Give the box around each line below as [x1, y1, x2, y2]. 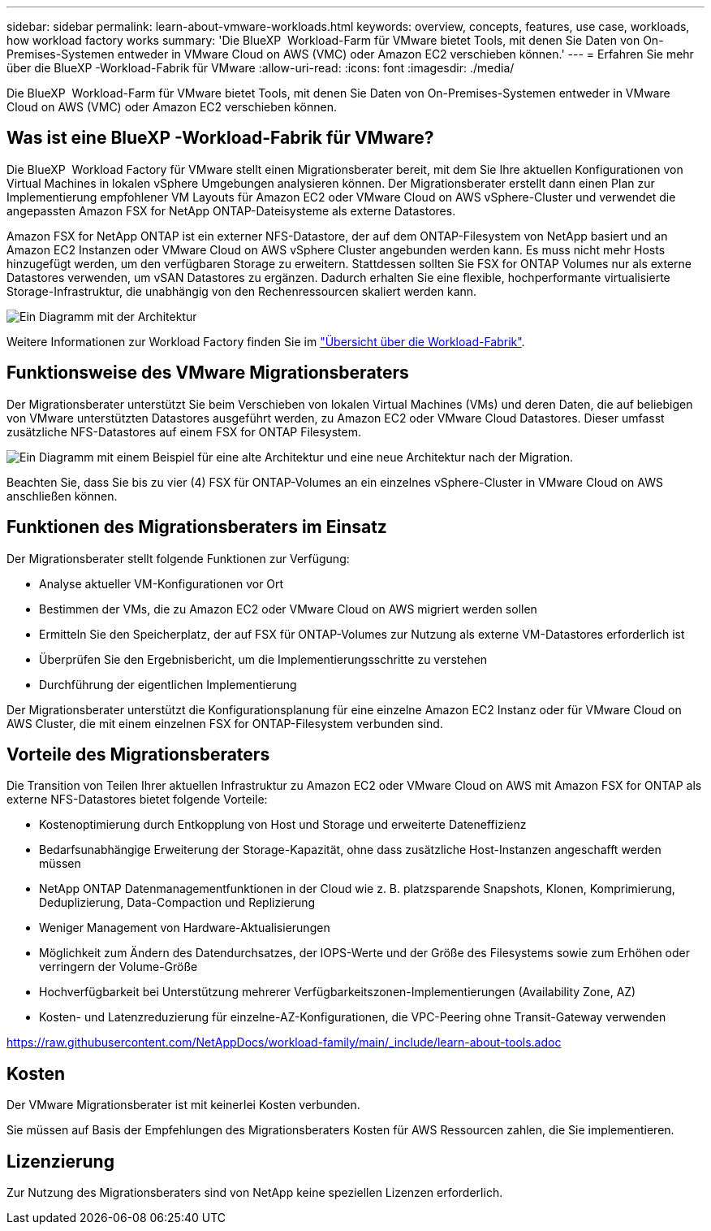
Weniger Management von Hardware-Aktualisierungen [39, 921, 330, 935]
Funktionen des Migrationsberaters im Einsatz [6, 517, 387, 538]
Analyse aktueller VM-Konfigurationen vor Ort [39, 576, 284, 591]
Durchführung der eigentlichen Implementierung [39, 677, 297, 691]
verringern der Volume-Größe [39, 960, 198, 974]
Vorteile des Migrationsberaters [6, 743, 270, 765]
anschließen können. [6, 488, 118, 503]
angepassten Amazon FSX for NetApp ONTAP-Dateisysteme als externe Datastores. [6, 203, 456, 218]
